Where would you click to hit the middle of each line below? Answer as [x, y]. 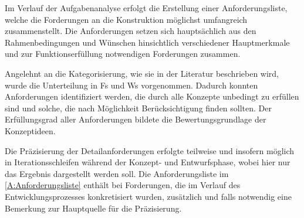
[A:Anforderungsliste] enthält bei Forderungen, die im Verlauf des [123, 185]
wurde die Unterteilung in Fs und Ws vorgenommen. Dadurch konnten [131, 85]
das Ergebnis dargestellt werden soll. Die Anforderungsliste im [117, 173]
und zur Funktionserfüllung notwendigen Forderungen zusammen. [123, 54]
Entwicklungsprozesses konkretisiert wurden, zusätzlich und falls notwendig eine [148, 196]
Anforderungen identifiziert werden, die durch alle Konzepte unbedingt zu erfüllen [152, 96]
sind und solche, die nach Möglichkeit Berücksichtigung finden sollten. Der [139, 108]
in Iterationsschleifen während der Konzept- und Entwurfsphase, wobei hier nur [148, 162]
